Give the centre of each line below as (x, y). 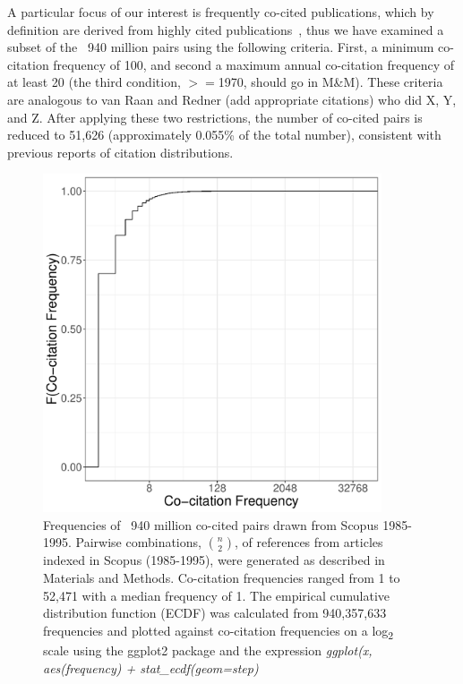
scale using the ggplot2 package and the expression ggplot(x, (208, 650)
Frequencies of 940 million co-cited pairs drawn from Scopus (211, 524)
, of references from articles (309, 542)
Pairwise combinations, (138, 542)
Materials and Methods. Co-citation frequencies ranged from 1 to (222, 578)
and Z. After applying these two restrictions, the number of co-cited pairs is (215, 117)
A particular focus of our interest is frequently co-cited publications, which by (221, 12)
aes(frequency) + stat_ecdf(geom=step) (151, 667)
